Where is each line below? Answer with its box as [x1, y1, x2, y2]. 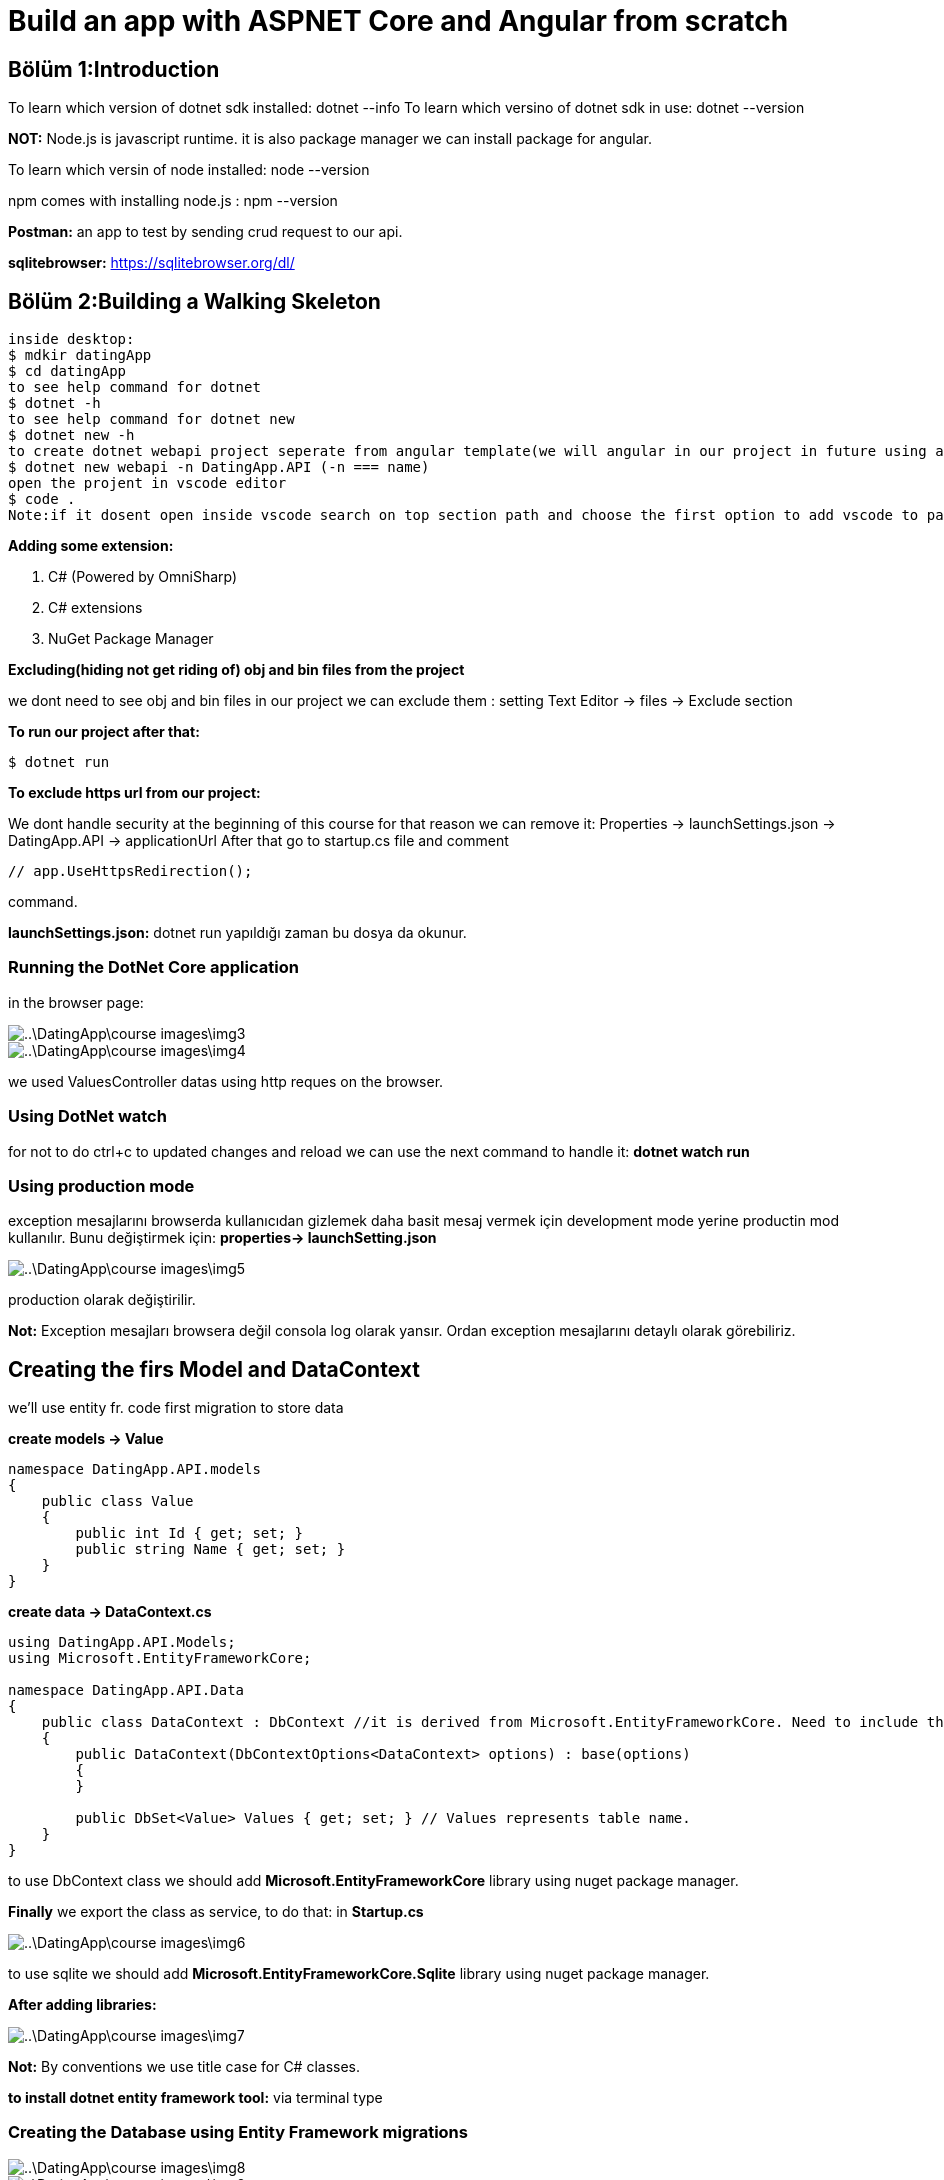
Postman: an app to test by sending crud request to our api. [8, 223, 403, 241]
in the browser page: [8, 993, 144, 1011]
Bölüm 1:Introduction [8, 56, 220, 82]
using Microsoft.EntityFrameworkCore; [8, 1650, 312, 1667]
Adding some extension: [8, 537, 174, 555]
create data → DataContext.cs [8, 1603, 212, 1621]
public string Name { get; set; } [75, 1541, 346, 1558]
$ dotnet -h [8, 395, 101, 412]
